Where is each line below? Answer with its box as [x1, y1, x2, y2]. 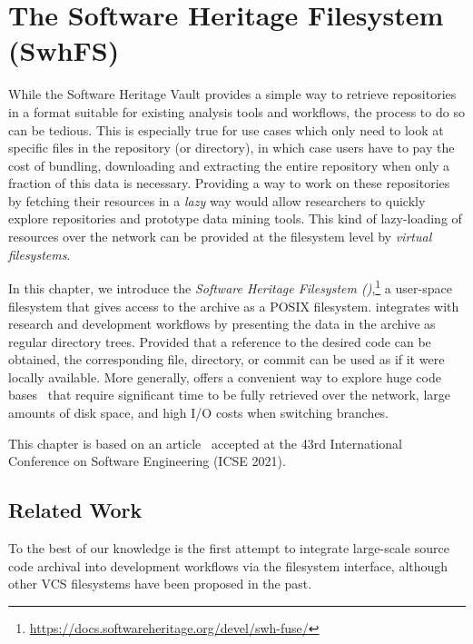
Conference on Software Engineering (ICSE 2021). [8, 451, 286, 471]
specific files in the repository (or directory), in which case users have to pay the [8, 138, 455, 157]
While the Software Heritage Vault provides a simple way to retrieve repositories [8, 84, 457, 104]
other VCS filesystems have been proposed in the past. [8, 574, 312, 593]
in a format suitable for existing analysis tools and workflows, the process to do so [8, 102, 465, 121]
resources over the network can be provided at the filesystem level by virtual [8, 227, 432, 246]
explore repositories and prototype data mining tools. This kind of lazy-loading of [8, 209, 462, 228]
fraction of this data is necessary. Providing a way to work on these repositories [8, 173, 450, 193]
